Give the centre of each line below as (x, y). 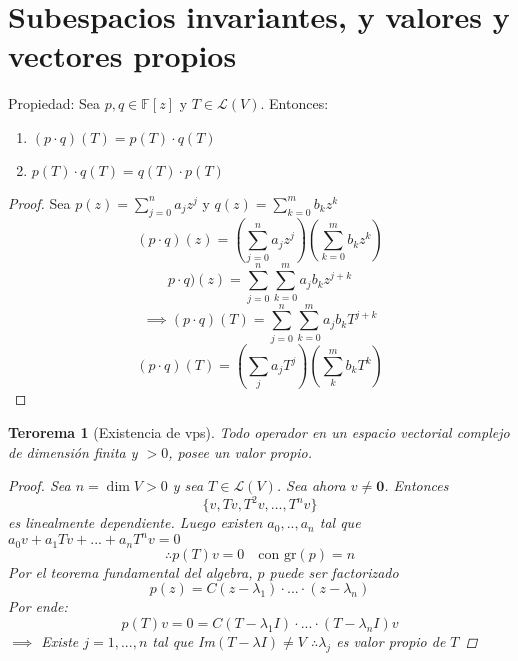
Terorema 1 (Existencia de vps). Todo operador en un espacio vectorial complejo (259, 431)
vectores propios (122, 55)
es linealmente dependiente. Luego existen (135, 522)
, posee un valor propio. (240, 451)
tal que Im (183, 641)
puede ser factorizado (334, 571)
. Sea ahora (311, 485)
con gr (277, 554)
